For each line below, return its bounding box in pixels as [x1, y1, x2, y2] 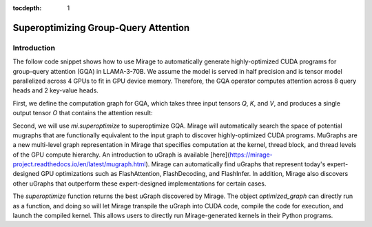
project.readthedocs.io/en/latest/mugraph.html [12, 160, 146, 168]
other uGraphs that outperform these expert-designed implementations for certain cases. [12, 179, 267, 188]
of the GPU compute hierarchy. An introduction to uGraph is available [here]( [12, 150, 230, 159]
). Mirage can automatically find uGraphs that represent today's [145, 160, 326, 168]
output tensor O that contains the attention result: [12, 109, 153, 117]
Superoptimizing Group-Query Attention [12, 21, 190, 34]
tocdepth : [12, 4, 42, 12]
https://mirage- [229, 150, 273, 159]
